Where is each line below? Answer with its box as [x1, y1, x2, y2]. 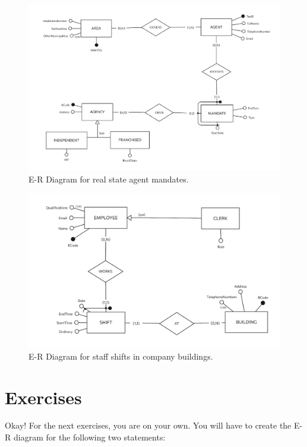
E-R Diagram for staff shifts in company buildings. [29, 350, 213, 362]
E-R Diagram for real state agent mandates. [29, 172, 189, 185]
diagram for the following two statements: [13, 431, 166, 443]
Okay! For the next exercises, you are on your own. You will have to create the [5, 419, 292, 432]
